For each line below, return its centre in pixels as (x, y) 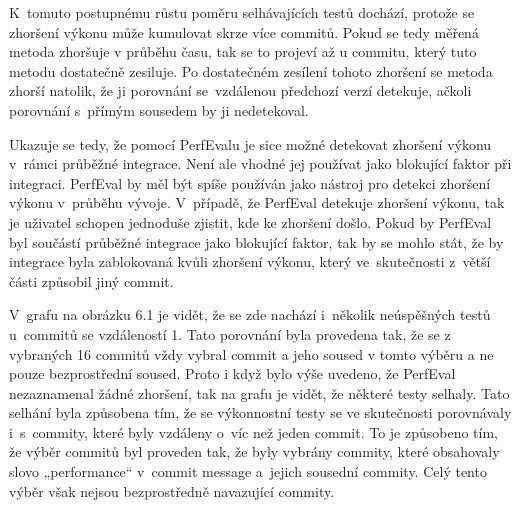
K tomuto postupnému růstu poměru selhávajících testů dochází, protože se (242, 12)
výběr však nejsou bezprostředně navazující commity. (172, 490)
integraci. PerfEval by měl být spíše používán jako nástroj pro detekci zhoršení (250, 182)
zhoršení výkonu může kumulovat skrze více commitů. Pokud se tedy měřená (244, 31)
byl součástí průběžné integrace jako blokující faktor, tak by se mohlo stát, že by (256, 241)
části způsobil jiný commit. (91, 280)
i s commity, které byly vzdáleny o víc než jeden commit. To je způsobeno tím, (253, 431)
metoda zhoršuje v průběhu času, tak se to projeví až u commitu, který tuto (243, 51)
